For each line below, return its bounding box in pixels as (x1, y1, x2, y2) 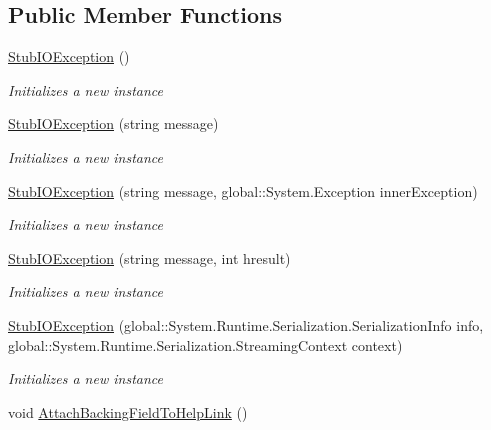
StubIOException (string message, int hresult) (8, 247, 291, 268)
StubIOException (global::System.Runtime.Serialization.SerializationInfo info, (8, 314, 484, 335)
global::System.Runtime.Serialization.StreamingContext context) (8, 334, 403, 355)
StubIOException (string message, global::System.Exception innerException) (8, 180, 478, 201)
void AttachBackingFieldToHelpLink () (8, 401, 248, 422)
